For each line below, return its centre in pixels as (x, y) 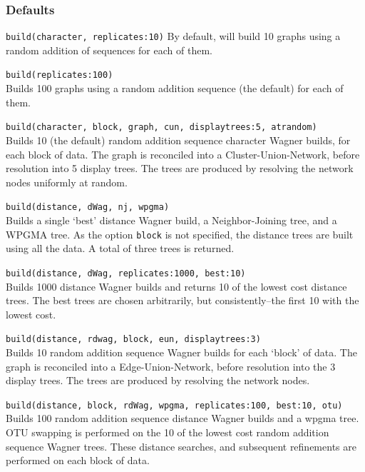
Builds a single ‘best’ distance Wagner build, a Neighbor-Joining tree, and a (171, 220)
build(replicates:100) (60, 75)
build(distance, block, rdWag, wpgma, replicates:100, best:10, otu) (174, 405)
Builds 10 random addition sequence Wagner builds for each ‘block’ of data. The (181, 352)
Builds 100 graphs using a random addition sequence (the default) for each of (175, 88)
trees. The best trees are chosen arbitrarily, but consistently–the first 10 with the (182, 300)
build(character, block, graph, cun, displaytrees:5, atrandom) (161, 127)
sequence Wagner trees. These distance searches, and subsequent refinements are (181, 446)
